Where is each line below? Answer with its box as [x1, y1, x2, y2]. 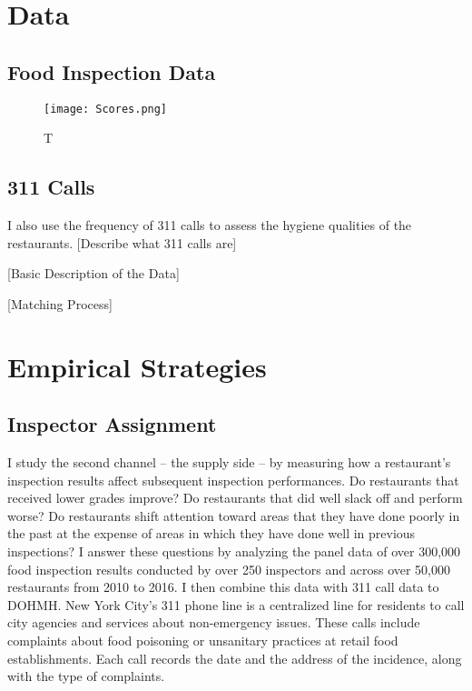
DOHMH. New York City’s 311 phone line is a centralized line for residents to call [7, 595, 465, 614]
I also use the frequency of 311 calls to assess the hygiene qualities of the [7, 215, 412, 235]
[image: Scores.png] [44, 102, 168, 115]
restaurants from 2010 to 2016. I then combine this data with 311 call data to [7, 577, 439, 596]
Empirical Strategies [7, 347, 267, 385]
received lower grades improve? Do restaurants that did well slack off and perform [7, 488, 463, 507]
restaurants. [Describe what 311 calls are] [7, 233, 237, 252]
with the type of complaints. [7, 666, 165, 686]
